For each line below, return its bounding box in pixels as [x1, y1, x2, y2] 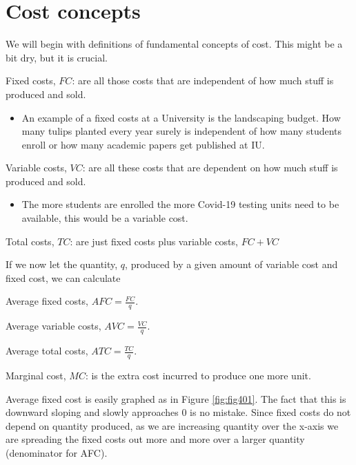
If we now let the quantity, [6, 257, 118, 272]
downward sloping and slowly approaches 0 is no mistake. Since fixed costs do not [6, 405, 351, 419]
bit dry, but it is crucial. [6, 50, 108, 64]
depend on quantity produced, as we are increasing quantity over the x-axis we [6, 418, 339, 433]
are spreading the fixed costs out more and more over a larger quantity [6, 432, 305, 446]
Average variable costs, [6, 319, 101, 333]
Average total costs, [6, 343, 88, 358]
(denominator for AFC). [6, 445, 108, 459]
